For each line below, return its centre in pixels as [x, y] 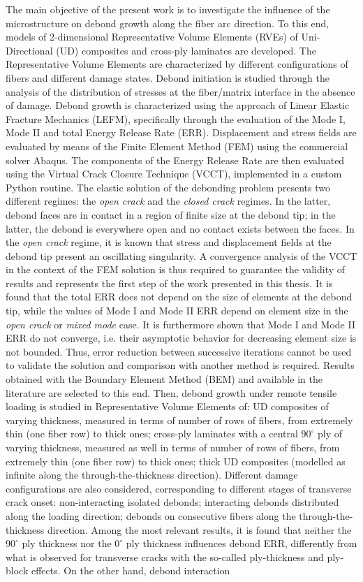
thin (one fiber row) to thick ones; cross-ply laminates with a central [152, 434]
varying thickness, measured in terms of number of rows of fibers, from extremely [179, 420]
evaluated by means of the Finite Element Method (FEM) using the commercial [177, 146]
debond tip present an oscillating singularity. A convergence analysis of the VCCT [181, 255]
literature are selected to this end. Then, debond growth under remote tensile [171, 392]
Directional [29, 50]
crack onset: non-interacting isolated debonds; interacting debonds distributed [172, 502]
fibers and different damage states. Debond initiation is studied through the [168, 77]
